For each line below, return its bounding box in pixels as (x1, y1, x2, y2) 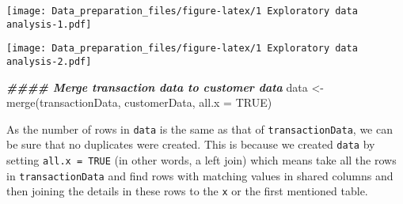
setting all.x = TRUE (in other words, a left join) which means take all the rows (6, 152, 397, 168)
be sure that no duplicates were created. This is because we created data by (6, 136, 375, 153)
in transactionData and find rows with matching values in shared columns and (6, 167, 393, 183)
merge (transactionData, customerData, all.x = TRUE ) (6, 94, 272, 111)
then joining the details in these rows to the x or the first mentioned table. (6, 183, 368, 199)
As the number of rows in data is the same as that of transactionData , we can (6, 120, 393, 137)
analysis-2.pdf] (6, 55, 92, 67)
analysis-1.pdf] (6, 18, 92, 30)
